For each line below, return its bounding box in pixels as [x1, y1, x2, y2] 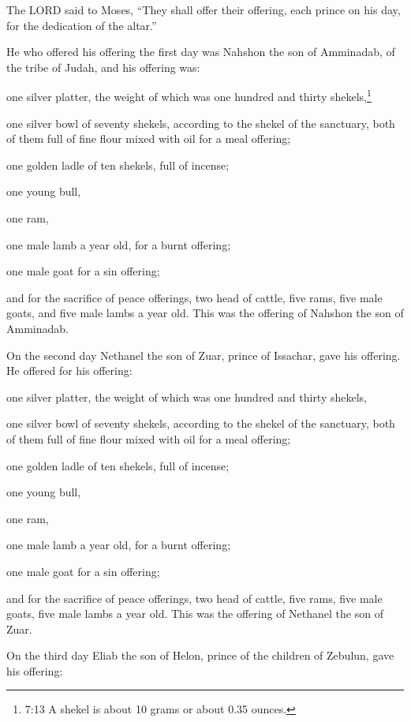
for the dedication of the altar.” [6, 17, 157, 33]
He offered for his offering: [6, 362, 133, 379]
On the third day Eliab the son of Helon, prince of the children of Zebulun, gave [6, 647, 394, 664]
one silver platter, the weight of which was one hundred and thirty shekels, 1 [6, 86, 372, 105]
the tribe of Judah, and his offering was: [6, 58, 200, 75]
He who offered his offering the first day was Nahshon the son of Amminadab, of [6, 43, 395, 60]
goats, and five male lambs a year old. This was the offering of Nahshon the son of [6, 305, 404, 321]
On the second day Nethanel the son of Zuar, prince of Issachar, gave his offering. [6, 346, 401, 363]
